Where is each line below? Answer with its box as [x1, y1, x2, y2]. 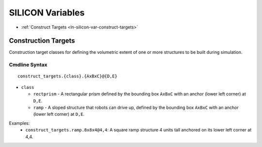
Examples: [9, 120, 30, 126]
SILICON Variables [9, 7, 85, 18]
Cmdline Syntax [9, 61, 48, 68]
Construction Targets [9, 37, 75, 45]
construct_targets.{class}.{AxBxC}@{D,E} [17, 73, 117, 79]
